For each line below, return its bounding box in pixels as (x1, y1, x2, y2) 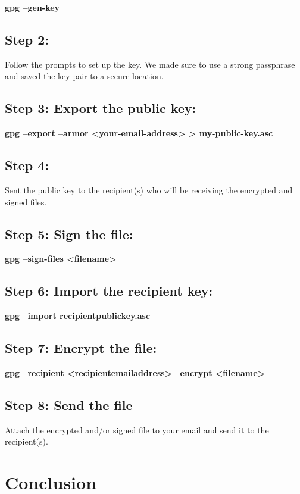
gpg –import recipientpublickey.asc (5, 309, 151, 322)
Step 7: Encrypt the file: (5, 339, 157, 357)
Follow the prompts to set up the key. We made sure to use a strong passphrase (5, 58, 295, 70)
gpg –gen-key (5, 1, 60, 13)
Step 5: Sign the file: (5, 224, 133, 243)
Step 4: (5, 156, 49, 174)
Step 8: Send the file (5, 395, 133, 414)
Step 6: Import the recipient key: (5, 282, 213, 300)
